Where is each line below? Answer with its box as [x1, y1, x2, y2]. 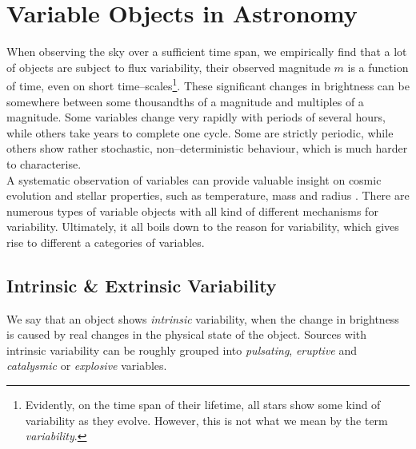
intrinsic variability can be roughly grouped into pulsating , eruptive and [6, 341, 358, 358]
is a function [347, 58, 409, 75]
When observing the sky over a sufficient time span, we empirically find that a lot [6, 43, 407, 60]
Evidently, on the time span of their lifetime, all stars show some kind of [25, 396, 381, 413]
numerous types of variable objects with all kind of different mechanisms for [6, 202, 378, 219]
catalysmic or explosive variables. [6, 357, 167, 374]
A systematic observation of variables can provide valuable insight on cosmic [6, 171, 382, 188]
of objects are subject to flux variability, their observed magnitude [6, 58, 330, 75]
